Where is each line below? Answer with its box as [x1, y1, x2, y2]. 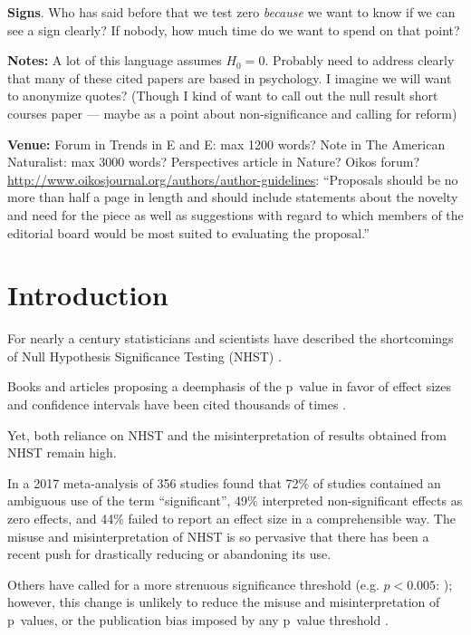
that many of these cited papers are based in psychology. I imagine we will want [7, 68, 452, 87]
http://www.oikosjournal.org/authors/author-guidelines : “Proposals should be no [7, 169, 458, 188]
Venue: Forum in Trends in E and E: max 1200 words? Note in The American [7, 134, 446, 153]
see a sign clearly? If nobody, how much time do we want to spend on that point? [7, 20, 460, 39]
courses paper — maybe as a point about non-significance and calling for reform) [7, 103, 457, 122]
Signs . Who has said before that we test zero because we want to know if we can [7, 3, 456, 21]
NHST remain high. [7, 443, 117, 462]
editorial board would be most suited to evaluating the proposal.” [7, 223, 370, 242]
